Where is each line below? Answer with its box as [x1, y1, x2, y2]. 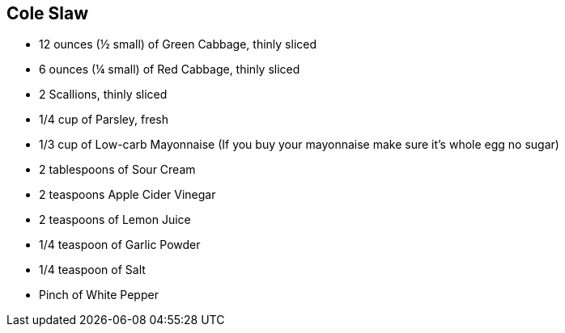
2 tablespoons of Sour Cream [39, 162, 196, 177]
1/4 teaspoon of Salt [39, 263, 146, 277]
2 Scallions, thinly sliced [39, 87, 168, 102]
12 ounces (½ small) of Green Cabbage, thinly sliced [39, 37, 317, 52]
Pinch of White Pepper [39, 288, 159, 302]
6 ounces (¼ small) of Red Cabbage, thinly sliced [39, 62, 300, 77]
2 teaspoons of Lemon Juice [39, 213, 191, 227]
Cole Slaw [6, 3, 89, 23]
